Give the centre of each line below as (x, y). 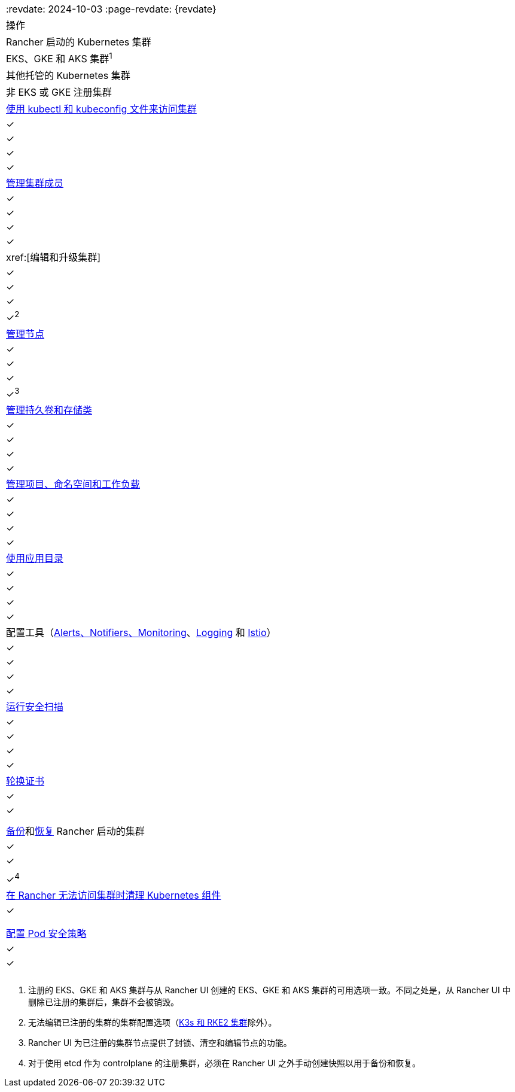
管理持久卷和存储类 (49, 410)
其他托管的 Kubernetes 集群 (68, 76)
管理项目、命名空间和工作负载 (73, 484)
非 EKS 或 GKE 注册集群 (59, 92)
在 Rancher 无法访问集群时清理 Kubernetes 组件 (114, 895)
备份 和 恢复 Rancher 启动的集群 (75, 831)
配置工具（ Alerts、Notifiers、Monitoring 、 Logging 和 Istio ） (141, 632)
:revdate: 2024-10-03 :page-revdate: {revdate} (111, 9)
